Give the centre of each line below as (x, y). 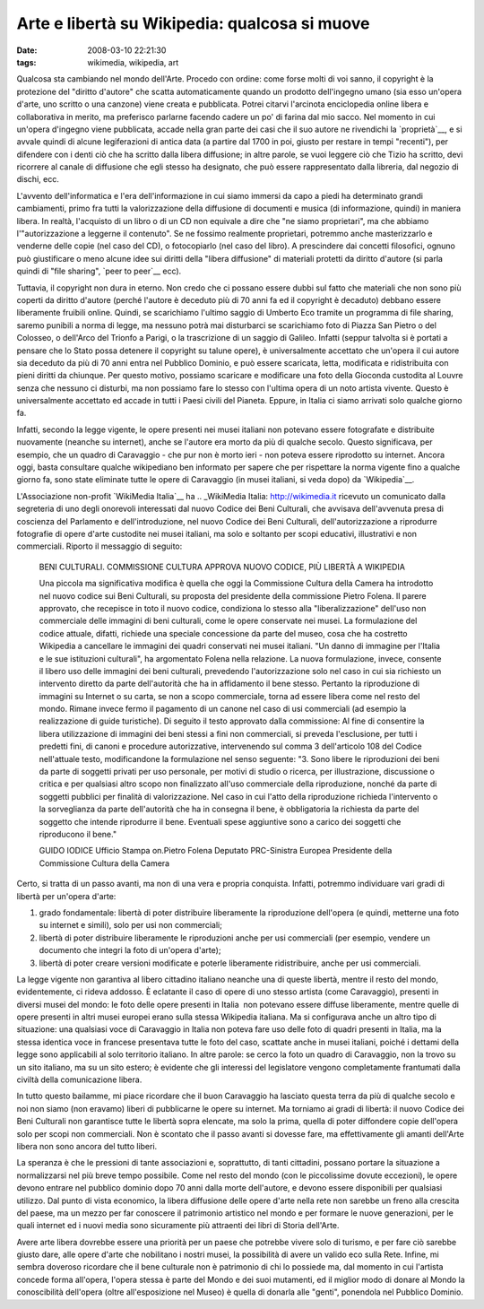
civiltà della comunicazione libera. (79, 1079)
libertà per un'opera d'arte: (66, 896)
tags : (26, 62)
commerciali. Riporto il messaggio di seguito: (99, 546)
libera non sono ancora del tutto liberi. (87, 1146)
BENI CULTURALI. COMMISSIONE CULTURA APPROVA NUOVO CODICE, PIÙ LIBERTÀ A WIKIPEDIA (222, 567)
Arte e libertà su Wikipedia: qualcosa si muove (193, 23)
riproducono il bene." (78, 834)
